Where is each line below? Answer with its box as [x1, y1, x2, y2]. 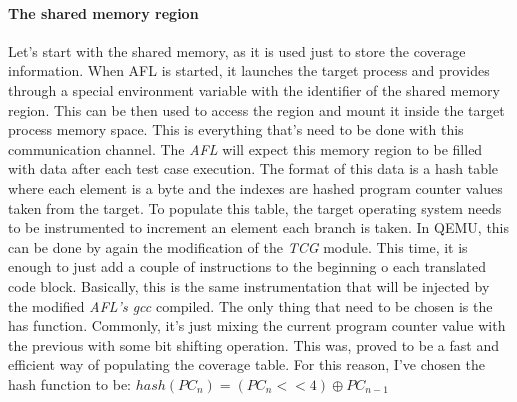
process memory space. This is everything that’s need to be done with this [8, 119, 464, 140]
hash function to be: [8, 373, 131, 394]
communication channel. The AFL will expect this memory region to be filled [8, 138, 483, 159]
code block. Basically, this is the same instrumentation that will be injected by [8, 275, 490, 296]
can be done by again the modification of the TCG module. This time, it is [8, 236, 468, 257]
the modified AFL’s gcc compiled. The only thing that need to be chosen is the [8, 295, 493, 316]
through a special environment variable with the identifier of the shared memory [8, 79, 500, 100]
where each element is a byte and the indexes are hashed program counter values [8, 177, 503, 198]
